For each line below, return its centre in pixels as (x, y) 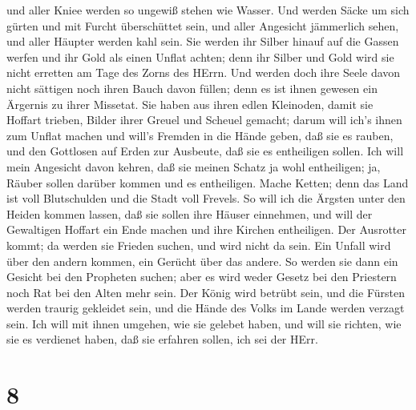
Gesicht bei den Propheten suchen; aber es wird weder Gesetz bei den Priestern (202, 277)
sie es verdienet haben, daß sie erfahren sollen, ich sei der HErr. (162, 339)
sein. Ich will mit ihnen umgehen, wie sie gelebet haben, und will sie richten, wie (204, 323)
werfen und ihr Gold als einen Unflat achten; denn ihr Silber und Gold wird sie (200, 56)
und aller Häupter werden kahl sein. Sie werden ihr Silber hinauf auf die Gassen (203, 41)
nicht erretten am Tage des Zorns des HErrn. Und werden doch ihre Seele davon (204, 72)
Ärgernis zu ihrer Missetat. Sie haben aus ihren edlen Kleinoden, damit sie (190, 104)
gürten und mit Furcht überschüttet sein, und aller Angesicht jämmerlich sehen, (203, 25)
